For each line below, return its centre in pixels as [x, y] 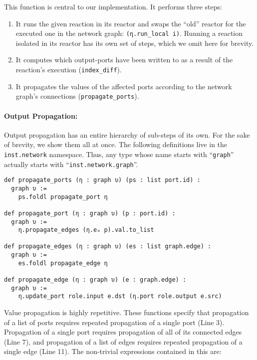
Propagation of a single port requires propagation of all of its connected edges [123, 332]
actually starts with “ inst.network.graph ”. [71, 164]
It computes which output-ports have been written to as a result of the [124, 60]
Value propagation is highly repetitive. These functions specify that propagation [127, 312]
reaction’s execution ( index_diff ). [69, 70]
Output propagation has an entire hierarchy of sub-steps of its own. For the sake [127, 134]
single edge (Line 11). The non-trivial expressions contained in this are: [113, 351]
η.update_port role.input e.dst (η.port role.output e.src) [120, 296]
